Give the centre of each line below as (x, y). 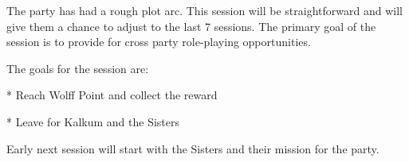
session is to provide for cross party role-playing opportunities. (159, 42)
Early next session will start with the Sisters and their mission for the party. (193, 148)
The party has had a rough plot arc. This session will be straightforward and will (204, 10)
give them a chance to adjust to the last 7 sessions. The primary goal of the (191, 26)
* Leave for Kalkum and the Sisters (93, 121)
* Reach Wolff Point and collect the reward (112, 95)
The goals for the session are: (78, 68)
